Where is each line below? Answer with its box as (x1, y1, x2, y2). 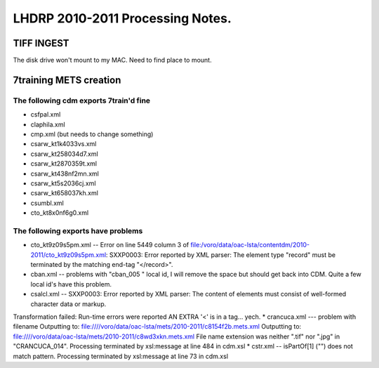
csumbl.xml (30, 199, 65, 207)
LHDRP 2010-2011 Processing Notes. (13, 11, 232, 26)
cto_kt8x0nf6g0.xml (30, 209, 89, 217)
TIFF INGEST (13, 37, 69, 49)
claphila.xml (30, 120, 66, 129)
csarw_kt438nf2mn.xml (30, 169, 100, 178)
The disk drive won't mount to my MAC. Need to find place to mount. (13, 56, 212, 65)
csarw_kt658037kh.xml (30, 189, 98, 197)
